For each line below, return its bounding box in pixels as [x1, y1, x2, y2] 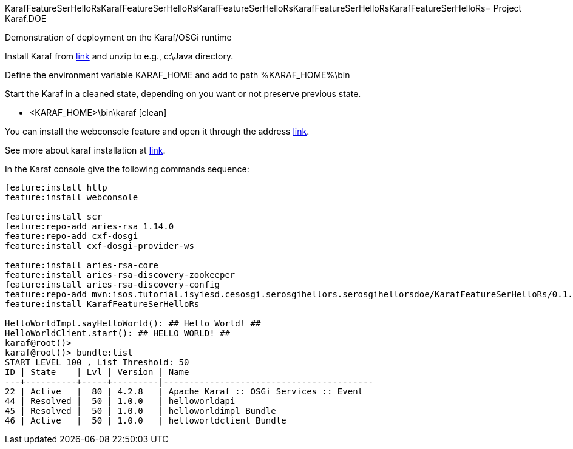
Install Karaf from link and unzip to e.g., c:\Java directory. [5, 51, 234, 61]
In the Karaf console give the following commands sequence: [5, 164, 249, 174]
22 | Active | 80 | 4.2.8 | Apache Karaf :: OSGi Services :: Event [5, 387, 364, 396]
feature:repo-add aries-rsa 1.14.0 [5, 221, 174, 231]
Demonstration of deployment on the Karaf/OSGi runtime [5, 32, 232, 42]
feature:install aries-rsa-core [5, 260, 158, 270]
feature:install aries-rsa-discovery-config [5, 280, 220, 289]
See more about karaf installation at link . [5, 145, 166, 155]
